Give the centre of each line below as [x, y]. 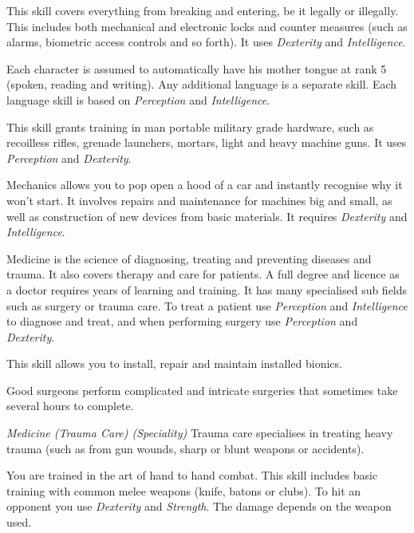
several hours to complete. [70, 406]
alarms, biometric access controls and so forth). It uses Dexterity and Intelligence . [206, 42]
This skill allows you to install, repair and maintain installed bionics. [174, 363]
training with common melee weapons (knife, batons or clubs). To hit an [184, 490]
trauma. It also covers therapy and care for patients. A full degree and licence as [203, 274]
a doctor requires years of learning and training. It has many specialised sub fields [207, 289]
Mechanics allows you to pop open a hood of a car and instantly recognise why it [205, 185]
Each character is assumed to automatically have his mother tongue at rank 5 [197, 68]
